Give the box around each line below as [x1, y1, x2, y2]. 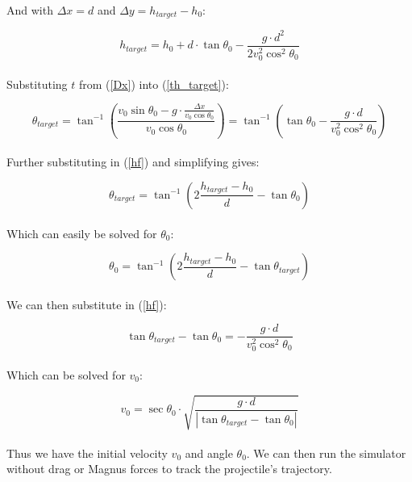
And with [6, 2, 53, 18]
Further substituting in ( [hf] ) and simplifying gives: [6, 153, 260, 170]
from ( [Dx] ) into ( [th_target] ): [78, 75, 229, 92]
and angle [185, 444, 233, 461]
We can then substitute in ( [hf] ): [6, 295, 167, 312]
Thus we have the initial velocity [6, 444, 168, 461]
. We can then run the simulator [246, 444, 406, 461]
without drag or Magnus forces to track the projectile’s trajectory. [6, 460, 332, 477]
